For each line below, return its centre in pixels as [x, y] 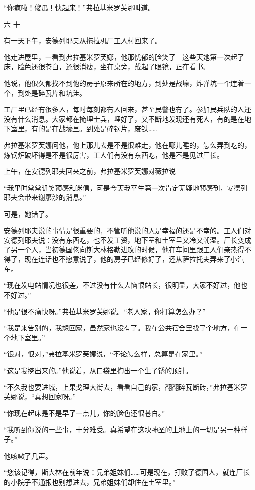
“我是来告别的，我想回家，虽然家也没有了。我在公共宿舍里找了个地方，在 [122, 328]
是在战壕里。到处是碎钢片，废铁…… [101, 128]
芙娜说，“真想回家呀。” [40, 396]
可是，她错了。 [28, 213]
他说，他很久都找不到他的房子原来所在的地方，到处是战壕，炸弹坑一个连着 [124, 83]
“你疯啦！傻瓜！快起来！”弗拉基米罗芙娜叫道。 [79, 7]
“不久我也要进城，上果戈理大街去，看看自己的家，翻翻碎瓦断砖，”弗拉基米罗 [126, 387]
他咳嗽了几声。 [28, 455]
